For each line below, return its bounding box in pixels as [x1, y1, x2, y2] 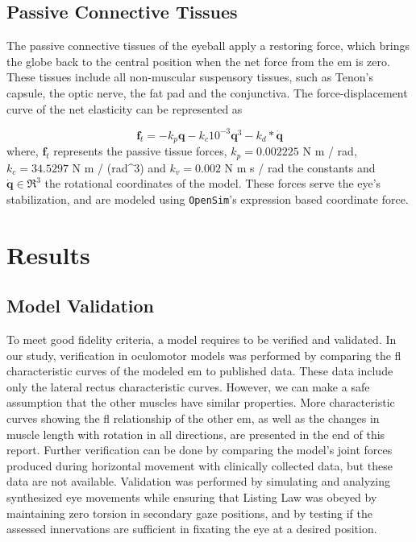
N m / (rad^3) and [72, 159, 166, 176]
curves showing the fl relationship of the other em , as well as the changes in [6, 409, 380, 426]
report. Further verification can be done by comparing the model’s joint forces [6, 441, 393, 458]
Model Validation [6, 293, 155, 318]
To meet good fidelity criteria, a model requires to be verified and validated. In [6, 331, 397, 347]
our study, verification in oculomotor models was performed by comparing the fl [6, 346, 401, 363]
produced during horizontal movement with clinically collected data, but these [6, 457, 393, 474]
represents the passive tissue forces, [53, 143, 227, 159]
